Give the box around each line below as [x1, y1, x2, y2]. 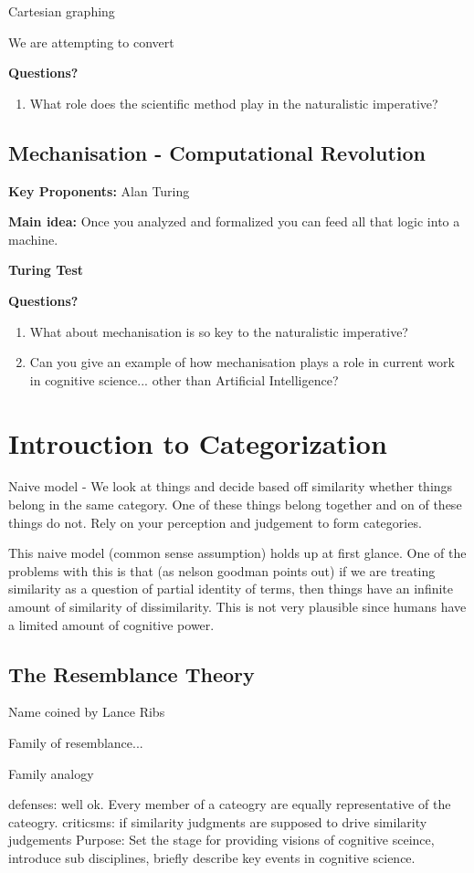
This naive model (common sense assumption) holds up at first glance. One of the [8, 543, 467, 563]
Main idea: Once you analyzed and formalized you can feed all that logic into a [8, 212, 460, 231]
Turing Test [8, 260, 84, 279]
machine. [8, 229, 58, 248]
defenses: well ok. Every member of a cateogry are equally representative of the [8, 794, 451, 814]
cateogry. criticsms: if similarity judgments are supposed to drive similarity [8, 812, 427, 831]
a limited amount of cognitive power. [8, 615, 215, 634]
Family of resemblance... [8, 733, 143, 752]
